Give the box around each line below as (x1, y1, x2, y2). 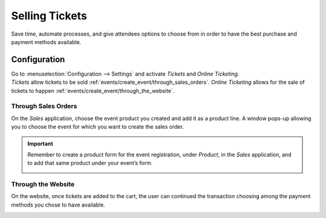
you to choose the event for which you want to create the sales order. (11, 123, 184, 130)
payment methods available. (11, 38, 81, 45)
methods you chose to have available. (11, 201, 106, 208)
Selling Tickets (11, 9, 88, 22)
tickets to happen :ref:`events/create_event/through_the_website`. (11, 87, 175, 94)
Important (27, 139, 54, 147)
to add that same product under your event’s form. (27, 159, 153, 167)
